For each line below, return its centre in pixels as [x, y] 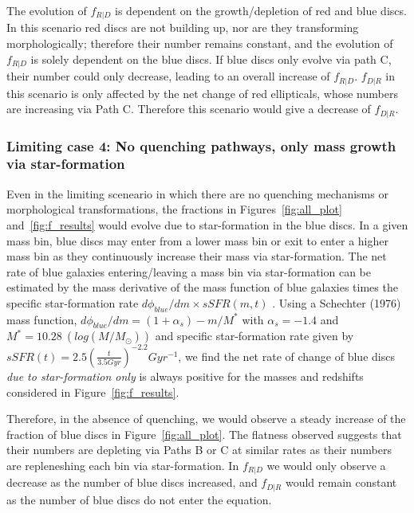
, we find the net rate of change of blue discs [286, 356]
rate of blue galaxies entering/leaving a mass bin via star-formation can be [189, 271]
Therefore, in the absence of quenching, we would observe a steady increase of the [206, 419]
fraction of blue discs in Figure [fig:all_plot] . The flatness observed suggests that [204, 434]
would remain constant [341, 482]
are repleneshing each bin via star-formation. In [123, 465]
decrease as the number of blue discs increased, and [132, 482]
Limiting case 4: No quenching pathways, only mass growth [201, 145]
